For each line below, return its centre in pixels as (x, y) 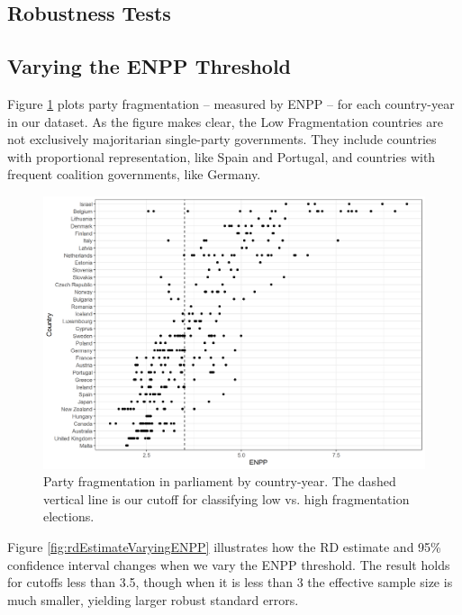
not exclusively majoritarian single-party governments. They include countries (222, 139)
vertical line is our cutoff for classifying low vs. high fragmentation (226, 498)
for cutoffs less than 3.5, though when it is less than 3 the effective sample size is (230, 582)
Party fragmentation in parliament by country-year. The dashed (220, 481)
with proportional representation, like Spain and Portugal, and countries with (222, 156)
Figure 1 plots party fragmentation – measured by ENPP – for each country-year (231, 103)
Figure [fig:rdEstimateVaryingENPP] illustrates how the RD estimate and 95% (224, 547)
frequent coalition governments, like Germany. (134, 174)
